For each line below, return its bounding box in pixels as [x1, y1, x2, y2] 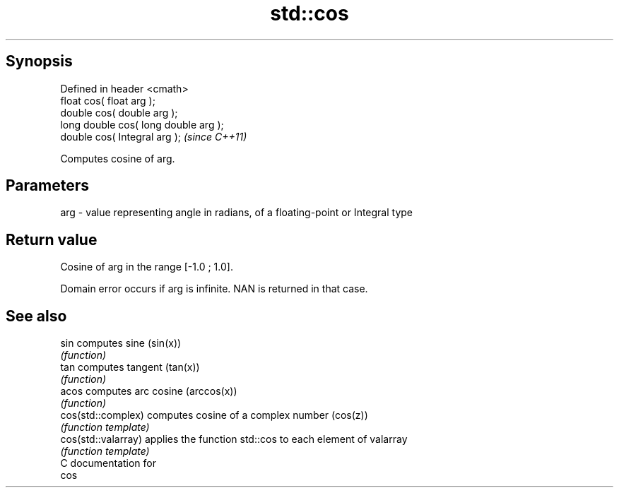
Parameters [6, 177, 89, 195]
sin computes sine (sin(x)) [60, 337, 182, 350]
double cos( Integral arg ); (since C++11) [60, 130, 247, 143]
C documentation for [60, 457, 157, 470]
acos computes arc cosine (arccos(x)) [60, 385, 237, 398]
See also [6, 307, 67, 325]
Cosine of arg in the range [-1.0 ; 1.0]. [60, 261, 233, 273]
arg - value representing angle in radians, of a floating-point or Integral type [60, 206, 413, 219]
